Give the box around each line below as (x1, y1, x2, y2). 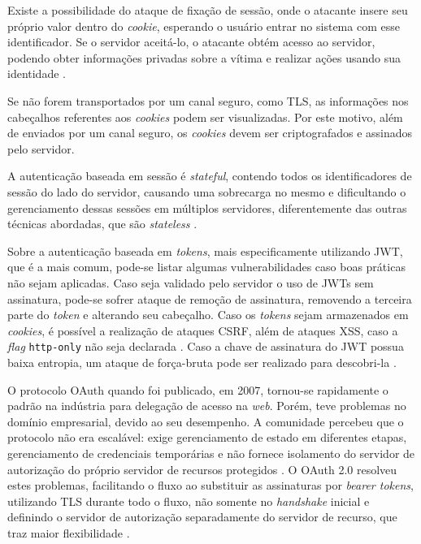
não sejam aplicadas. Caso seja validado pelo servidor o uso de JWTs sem (7, 274, 374, 291)
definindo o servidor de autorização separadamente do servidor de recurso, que (7, 508, 397, 525)
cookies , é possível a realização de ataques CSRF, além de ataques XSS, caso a (7, 322, 398, 339)
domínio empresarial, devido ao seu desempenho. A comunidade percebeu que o (7, 412, 404, 430)
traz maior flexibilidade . (7, 524, 130, 541)
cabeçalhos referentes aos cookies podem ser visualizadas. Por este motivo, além (7, 108, 403, 125)
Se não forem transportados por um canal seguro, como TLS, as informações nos (7, 92, 409, 109)
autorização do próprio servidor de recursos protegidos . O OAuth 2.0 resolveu (7, 460, 397, 477)
